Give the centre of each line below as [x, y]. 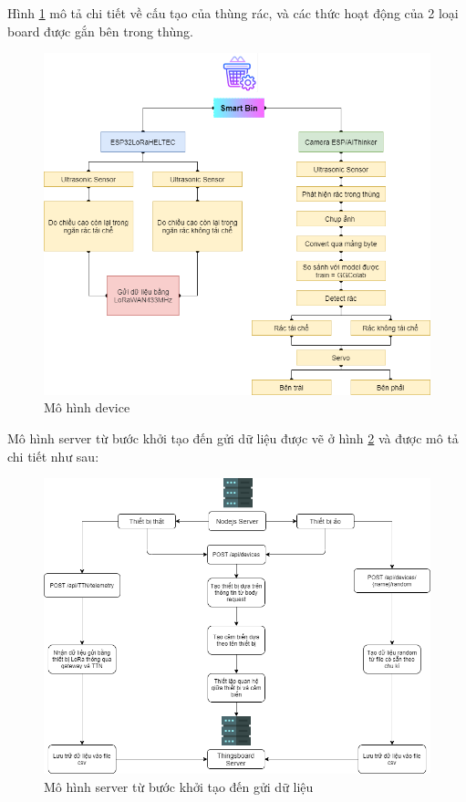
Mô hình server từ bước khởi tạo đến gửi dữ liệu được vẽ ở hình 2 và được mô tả [233, 437]
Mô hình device [87, 407]
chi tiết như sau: [53, 456]
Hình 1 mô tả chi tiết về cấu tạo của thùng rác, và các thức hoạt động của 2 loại [233, 13]
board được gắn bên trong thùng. [100, 31]
